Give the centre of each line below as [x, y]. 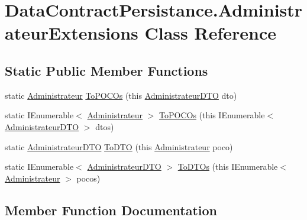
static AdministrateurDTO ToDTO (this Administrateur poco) [119, 146]
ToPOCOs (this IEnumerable [212, 115]
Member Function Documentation [111, 210]
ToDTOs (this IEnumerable [228, 166]
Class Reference [210, 33]
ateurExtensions [72, 33]
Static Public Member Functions [106, 70]
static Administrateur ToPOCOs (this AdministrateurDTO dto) [121, 95]
